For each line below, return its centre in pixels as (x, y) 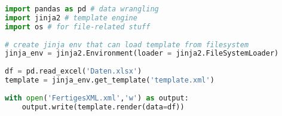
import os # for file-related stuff (78, 27)
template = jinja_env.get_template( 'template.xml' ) (110, 80)
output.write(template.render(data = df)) (103, 107)
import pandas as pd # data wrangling (82, 9)
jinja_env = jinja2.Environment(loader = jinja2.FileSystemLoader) (142, 54)
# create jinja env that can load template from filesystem (127, 45)
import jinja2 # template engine (71, 18)
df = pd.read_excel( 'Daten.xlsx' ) (73, 71)
